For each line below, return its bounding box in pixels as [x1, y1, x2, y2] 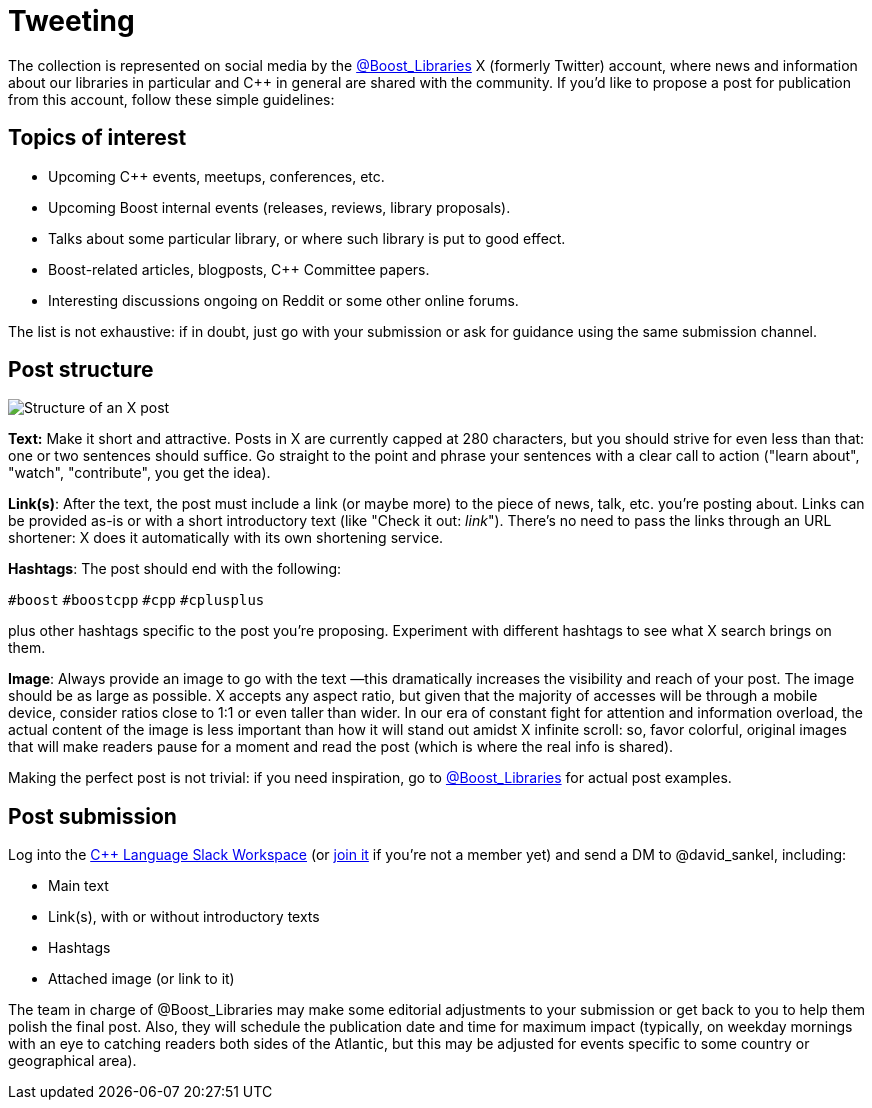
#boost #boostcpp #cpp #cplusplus [8, 592, 265, 609]
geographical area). [8, 1052, 137, 1070]
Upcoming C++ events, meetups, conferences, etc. [48, 167, 385, 185]
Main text [48, 877, 109, 895]
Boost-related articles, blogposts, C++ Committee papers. [48, 260, 430, 278]
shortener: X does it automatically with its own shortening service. [8, 529, 444, 547]
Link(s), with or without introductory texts [48, 908, 320, 926]
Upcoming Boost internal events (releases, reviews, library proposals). [48, 198, 511, 216]
